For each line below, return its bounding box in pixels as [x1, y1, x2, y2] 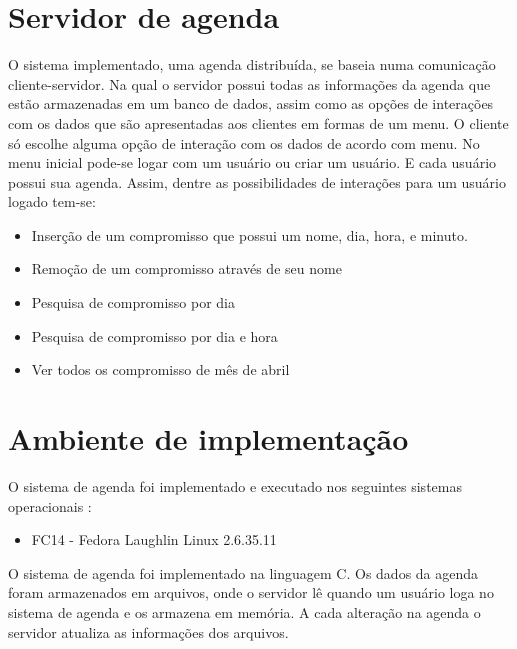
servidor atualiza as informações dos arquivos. [8, 621, 289, 642]
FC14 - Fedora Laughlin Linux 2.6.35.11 [31, 529, 277, 550]
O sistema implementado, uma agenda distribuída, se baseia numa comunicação [8, 54, 496, 75]
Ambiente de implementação [8, 418, 409, 459]
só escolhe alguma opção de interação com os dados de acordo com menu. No [8, 132, 480, 153]
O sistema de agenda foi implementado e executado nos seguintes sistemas [8, 475, 462, 496]
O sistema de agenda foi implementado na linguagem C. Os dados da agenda [8, 562, 479, 583]
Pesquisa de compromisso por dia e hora [31, 325, 278, 346]
